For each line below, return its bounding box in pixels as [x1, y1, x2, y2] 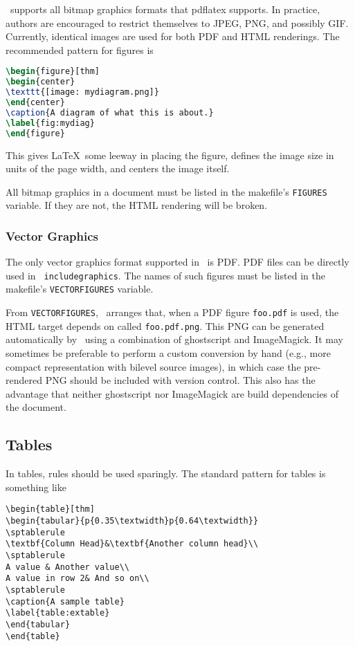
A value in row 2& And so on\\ [6, 573, 149, 584]
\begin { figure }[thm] [6, 66, 100, 77]
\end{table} [6, 631, 60, 641]
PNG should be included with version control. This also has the [45, 373, 316, 387]
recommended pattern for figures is [6, 42, 154, 57]
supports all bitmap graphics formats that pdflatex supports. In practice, [10, 2, 320, 16]
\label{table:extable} [6, 608, 110, 618]
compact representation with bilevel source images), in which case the [6, 359, 301, 373]
